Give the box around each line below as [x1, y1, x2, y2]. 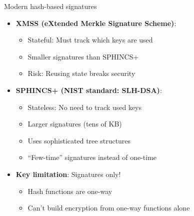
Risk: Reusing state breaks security [27, 68, 135, 78]
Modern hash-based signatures [4, 1, 97, 11]
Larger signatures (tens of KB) [27, 118, 122, 129]
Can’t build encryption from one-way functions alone [27, 202, 190, 213]
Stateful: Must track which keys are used [27, 34, 153, 45]
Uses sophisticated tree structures [27, 135, 131, 145]
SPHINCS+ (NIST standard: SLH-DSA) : [15, 84, 162, 95]
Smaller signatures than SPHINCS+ [27, 51, 139, 61]
